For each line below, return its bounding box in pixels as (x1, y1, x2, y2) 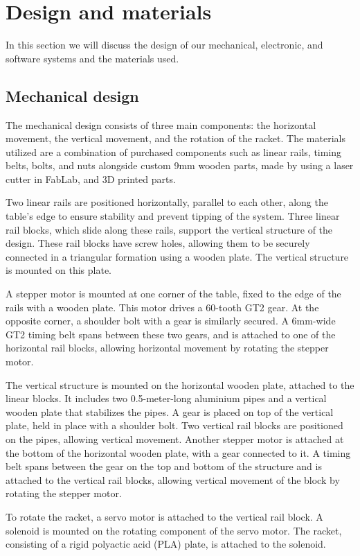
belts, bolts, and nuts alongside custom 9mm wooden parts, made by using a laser (6, 158, 354, 173)
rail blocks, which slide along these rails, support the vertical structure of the (6, 222, 333, 236)
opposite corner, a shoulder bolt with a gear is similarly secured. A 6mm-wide (6, 313, 336, 328)
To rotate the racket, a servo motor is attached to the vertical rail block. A (6, 509, 323, 523)
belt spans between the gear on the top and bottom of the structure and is (6, 459, 322, 474)
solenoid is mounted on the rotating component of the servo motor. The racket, (6, 523, 342, 537)
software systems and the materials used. (6, 51, 179, 65)
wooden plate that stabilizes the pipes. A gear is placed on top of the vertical (6, 404, 334, 419)
